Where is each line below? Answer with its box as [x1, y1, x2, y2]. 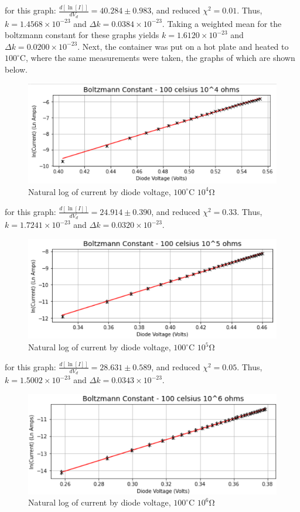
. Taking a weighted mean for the [162, 17, 282, 29]
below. [5, 63, 28, 75]
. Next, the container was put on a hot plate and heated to [77, 40, 289, 52]
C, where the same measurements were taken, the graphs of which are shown [19, 52, 295, 64]
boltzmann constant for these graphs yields [5, 29, 159, 41]
